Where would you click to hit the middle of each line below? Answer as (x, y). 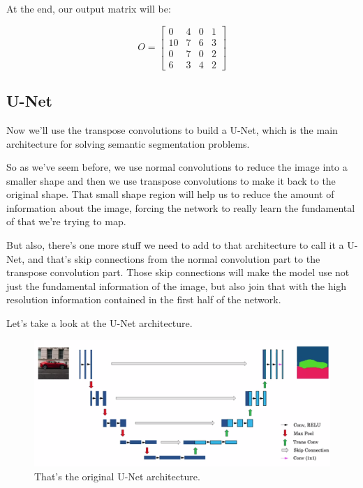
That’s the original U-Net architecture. (117, 476)
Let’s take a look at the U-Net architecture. (99, 323)
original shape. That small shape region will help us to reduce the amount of (170, 194)
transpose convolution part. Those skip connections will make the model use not (178, 272)
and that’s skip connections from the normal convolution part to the (174, 258)
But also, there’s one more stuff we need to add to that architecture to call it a (175, 245)
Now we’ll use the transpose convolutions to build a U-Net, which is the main (172, 129)
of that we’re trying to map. (66, 221)
